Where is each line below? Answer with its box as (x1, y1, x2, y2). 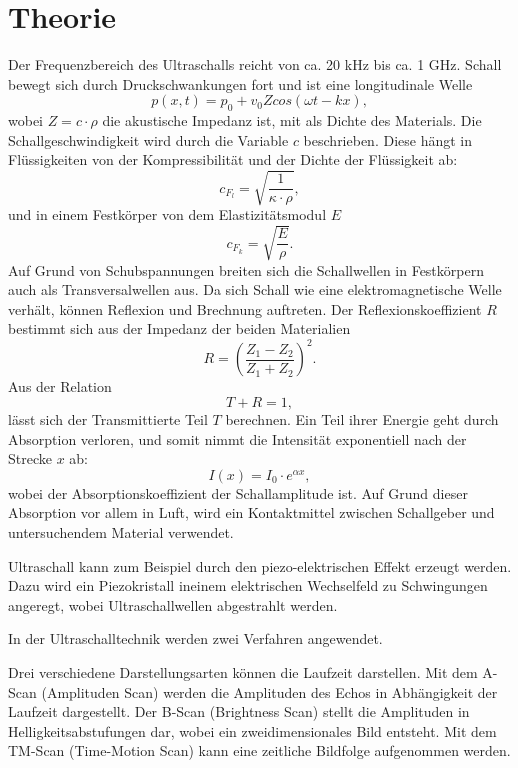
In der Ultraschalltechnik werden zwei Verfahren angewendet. (8, 628, 383, 649)
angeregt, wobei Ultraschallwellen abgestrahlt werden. (8, 594, 338, 615)
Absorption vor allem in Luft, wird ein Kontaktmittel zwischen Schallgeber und (8, 502, 495, 523)
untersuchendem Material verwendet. (8, 522, 234, 543)
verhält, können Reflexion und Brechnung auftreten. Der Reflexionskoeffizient (8, 298, 482, 319)
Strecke (8, 448, 52, 469)
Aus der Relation (8, 376, 112, 397)
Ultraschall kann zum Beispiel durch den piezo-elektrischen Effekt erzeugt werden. (8, 555, 512, 576)
